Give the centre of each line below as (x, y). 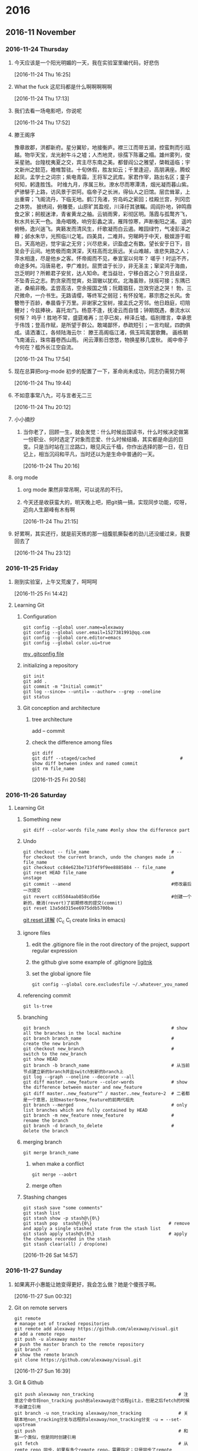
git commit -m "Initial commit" (63, 687)
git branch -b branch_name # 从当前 (106, 1066)
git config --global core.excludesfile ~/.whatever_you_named (110, 985)
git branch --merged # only (105, 1105)
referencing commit (47, 996)
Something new (42, 819)
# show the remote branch (46, 1355)
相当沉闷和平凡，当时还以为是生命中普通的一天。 (98, 454)
